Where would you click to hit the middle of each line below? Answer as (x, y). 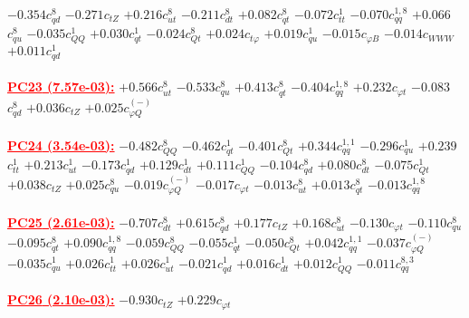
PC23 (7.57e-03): (61, 87)
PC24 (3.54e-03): (61, 145)
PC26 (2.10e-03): (61, 299)
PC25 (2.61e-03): (61, 222)
